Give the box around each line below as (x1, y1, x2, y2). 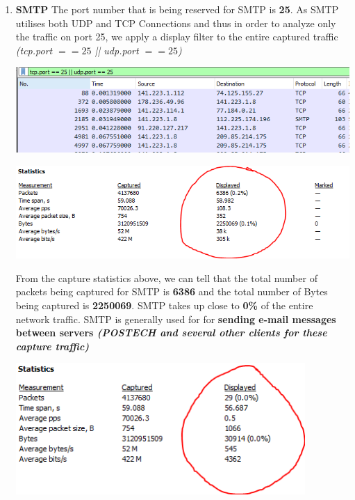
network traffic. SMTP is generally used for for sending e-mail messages (15, 311, 336, 326)
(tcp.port (15, 42, 53, 57)
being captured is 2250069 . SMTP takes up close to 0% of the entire (15, 298, 313, 313)
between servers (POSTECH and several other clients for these (15, 325, 327, 340)
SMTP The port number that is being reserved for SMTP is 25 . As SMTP (15, 2, 339, 16)
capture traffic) (15, 338, 90, 353)
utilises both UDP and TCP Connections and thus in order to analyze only (15, 15, 336, 30)
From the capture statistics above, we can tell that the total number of (15, 270, 317, 285)
